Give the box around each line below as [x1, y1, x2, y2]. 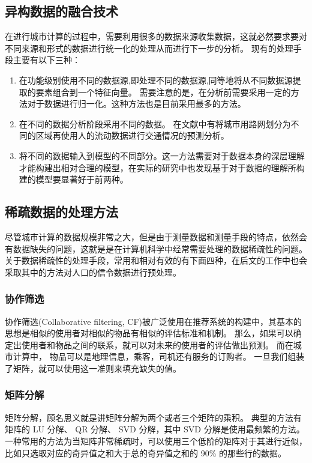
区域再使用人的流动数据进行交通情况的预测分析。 [35, 129, 229, 142]
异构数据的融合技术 [5, 2, 118, 20]
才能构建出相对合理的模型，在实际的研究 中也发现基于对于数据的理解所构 [19, 161, 305, 174]
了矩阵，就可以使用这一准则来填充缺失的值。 [5, 362, 181, 374]
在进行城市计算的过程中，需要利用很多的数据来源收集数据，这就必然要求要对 [5, 30, 307, 43]
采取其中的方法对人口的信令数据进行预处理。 [5, 265, 181, 278]
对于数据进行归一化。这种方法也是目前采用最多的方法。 [27, 97, 246, 110]
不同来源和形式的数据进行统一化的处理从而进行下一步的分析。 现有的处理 [5, 41, 293, 54]
